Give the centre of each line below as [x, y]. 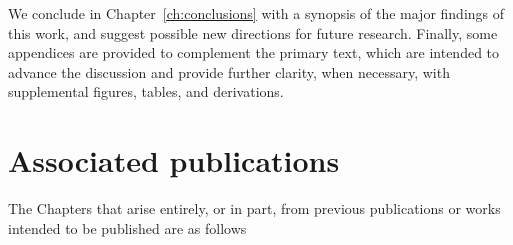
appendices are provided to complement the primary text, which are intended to [254, 52]
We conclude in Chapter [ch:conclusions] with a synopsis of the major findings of [256, 13]
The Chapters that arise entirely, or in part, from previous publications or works [254, 208]
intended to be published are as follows [127, 227]
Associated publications [174, 160]
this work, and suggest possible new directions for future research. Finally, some [253, 32]
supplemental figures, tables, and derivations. [146, 91]
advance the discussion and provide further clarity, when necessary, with [229, 71]
